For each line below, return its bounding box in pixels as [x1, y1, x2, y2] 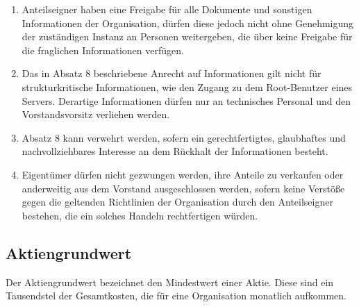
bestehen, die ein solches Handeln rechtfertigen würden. [22, 208, 258, 222]
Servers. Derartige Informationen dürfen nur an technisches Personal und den [22, 93, 351, 108]
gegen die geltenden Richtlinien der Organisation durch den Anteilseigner [22, 194, 333, 209]
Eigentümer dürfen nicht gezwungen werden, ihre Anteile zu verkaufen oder [22, 167, 344, 181]
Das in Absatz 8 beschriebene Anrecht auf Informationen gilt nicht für [22, 66, 322, 81]
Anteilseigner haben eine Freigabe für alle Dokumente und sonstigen [22, 2, 312, 16]
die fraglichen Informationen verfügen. [22, 42, 184, 57]
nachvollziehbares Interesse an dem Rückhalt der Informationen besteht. [22, 144, 328, 158]
